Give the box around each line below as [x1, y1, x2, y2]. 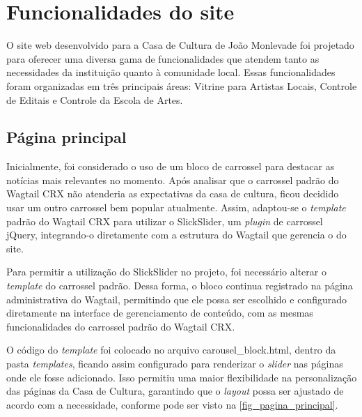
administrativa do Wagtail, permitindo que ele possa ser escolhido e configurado [6, 291, 347, 306]
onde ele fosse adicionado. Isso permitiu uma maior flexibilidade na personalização [6, 370, 357, 384]
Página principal [6, 126, 127, 148]
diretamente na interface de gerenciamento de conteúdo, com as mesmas [6, 305, 313, 320]
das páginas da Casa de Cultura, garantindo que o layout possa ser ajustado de [6, 384, 344, 398]
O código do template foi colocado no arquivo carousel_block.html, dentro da [6, 342, 336, 357]
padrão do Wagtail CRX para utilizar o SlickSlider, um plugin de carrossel [6, 213, 323, 228]
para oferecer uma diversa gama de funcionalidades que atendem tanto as [6, 51, 320, 66]
